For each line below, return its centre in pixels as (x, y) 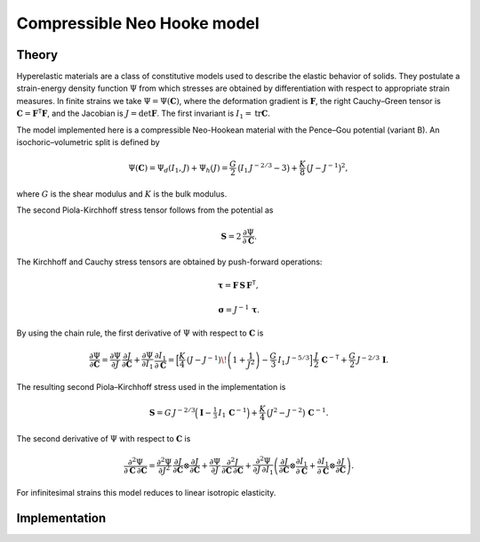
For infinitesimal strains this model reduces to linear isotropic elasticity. (146, 493)
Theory (37, 55)
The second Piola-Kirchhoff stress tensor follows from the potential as (145, 210)
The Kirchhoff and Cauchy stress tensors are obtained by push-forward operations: (169, 262)
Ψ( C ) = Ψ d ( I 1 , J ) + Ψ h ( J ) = (178, 169)
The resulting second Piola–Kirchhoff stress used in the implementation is (151, 387)
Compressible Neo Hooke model (138, 23)
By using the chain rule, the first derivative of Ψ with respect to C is (140, 333)
